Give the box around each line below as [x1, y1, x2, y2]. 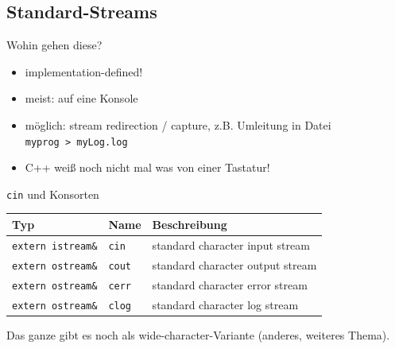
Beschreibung [152, 215, 227, 232]
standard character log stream [152, 296, 299, 312]
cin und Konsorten [6, 185, 99, 202]
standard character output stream [152, 256, 317, 273]
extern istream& [12, 240, 98, 252]
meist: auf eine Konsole [25, 90, 138, 107]
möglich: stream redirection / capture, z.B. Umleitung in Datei [25, 116, 331, 133]
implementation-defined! [25, 63, 143, 79]
